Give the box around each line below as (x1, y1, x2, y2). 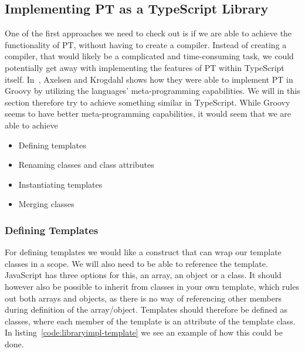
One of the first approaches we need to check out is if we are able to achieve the (5, 27, 292, 39)
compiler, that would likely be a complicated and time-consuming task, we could (5, 50, 294, 62)
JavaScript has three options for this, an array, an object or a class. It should (5, 269, 282, 281)
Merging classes (18, 198, 74, 210)
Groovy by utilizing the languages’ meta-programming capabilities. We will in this (5, 84, 300, 97)
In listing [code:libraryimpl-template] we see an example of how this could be (5, 326, 283, 339)
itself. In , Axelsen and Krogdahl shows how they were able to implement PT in (5, 73, 293, 85)
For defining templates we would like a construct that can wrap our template (5, 246, 282, 258)
